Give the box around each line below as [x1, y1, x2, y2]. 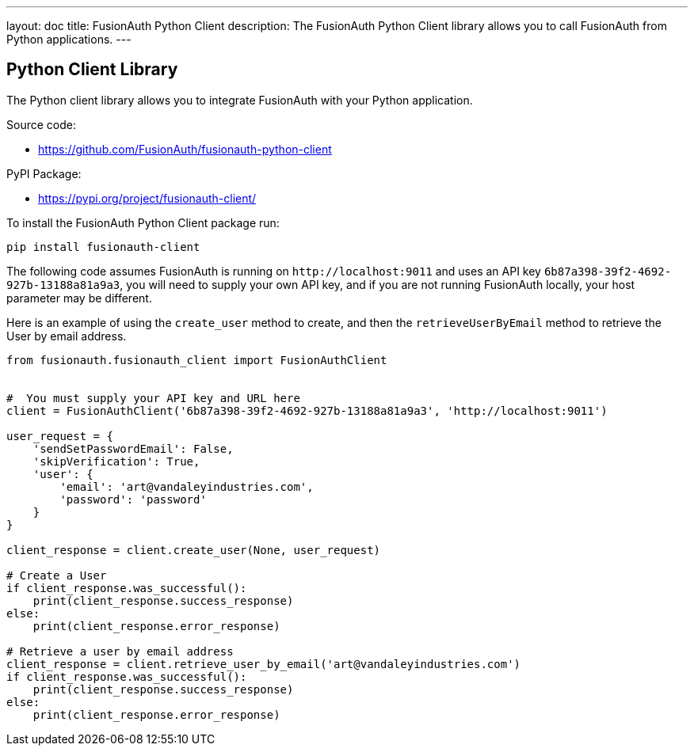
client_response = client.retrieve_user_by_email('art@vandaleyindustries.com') [6, 657, 521, 670]
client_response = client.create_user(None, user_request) [6, 543, 381, 556]
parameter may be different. [6, 291, 152, 305]
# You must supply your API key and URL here [6, 391, 300, 404]
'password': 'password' [59, 492, 207, 506]
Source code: [6, 117, 76, 131]
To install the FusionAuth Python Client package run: [6, 215, 280, 230]
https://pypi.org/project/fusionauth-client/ [38, 191, 257, 205]
